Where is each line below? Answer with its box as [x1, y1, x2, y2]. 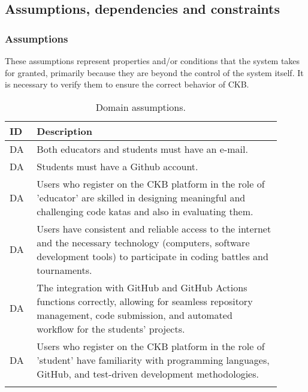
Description [37, 123, 92, 138]
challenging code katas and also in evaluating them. [37, 204, 253, 218]
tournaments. [37, 263, 92, 277]
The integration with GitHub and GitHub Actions [37, 280, 247, 294]
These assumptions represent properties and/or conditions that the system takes [5, 55, 300, 67]
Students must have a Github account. [37, 159, 198, 173]
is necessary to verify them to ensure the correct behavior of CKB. [5, 78, 249, 91]
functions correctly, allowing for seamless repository [37, 294, 253, 308]
